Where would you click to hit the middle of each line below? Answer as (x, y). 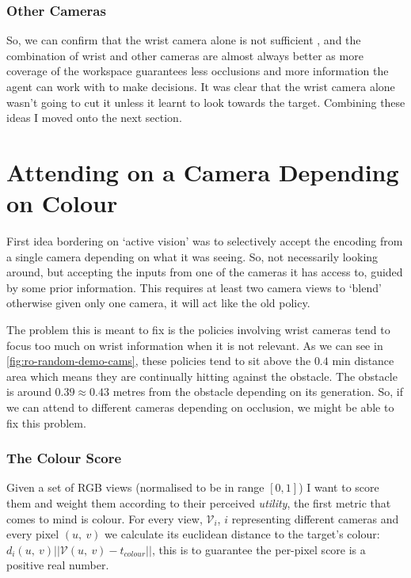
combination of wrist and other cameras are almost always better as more (185, 55)
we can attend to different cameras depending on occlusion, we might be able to (200, 407)
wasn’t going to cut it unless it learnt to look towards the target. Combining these (206, 102)
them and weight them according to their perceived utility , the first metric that (199, 503)
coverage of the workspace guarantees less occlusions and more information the (198, 71)
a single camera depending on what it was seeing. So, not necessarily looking (192, 256)
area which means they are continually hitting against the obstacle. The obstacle (202, 376)
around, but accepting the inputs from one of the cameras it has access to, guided (205, 272)
